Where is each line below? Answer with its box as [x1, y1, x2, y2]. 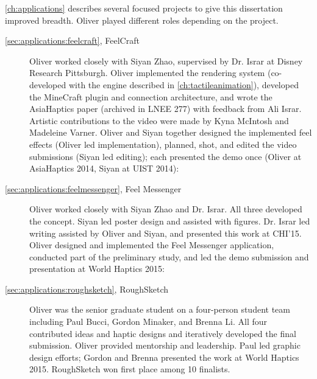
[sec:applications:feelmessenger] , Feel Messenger [5, 182, 182, 195]
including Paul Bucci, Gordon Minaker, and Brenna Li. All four [29, 315, 267, 328]
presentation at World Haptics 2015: [29, 262, 165, 275]
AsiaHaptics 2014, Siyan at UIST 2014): [29, 162, 179, 175]
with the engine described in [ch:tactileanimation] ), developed [68, 78, 299, 91]
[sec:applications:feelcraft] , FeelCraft [5, 34, 140, 47]
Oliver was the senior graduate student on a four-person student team [29, 303, 290, 316]
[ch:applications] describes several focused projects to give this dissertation [5, 2, 283, 14]
